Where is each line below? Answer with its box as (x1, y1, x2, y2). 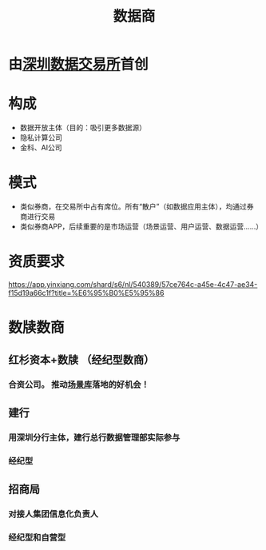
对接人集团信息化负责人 (8, 508, 98, 520)
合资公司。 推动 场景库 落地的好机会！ (8, 379, 149, 390)
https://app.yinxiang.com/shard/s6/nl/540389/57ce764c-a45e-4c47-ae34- (8, 280, 258, 289)
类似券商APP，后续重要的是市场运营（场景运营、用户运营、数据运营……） (19, 221, 264, 232)
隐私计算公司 (19, 133, 62, 142)
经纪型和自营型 (8, 532, 66, 543)
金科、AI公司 (19, 143, 62, 153)
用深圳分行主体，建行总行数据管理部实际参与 (8, 432, 181, 443)
